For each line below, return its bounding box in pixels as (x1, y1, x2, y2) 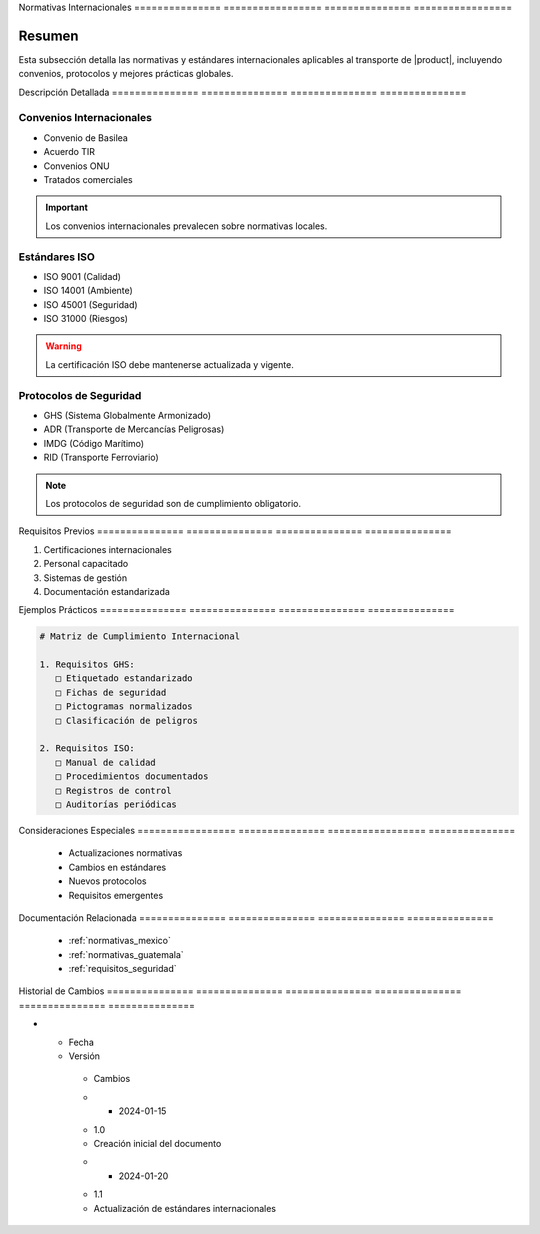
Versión (68, 1050, 100, 1062)
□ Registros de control (55, 785, 172, 796)
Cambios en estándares (68, 861, 167, 873)
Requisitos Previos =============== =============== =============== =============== (18, 525, 452, 537)
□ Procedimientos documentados (55, 771, 209, 782)
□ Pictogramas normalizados (55, 701, 194, 712)
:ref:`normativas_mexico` (68, 935, 172, 947)
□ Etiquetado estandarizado (55, 673, 194, 684)
